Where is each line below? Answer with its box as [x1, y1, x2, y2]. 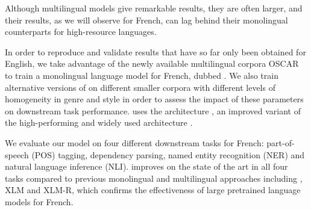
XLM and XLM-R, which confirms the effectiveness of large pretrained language [5, 184, 301, 196]
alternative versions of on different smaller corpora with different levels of [5, 81, 275, 93]
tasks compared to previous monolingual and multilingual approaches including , [5, 171, 303, 184]
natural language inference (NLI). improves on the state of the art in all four [5, 160, 288, 173]
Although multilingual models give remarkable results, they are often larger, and [5, 2, 303, 14]
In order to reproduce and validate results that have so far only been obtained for [5, 45, 306, 58]
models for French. [5, 195, 74, 208]
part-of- [266, 136, 295, 149]
